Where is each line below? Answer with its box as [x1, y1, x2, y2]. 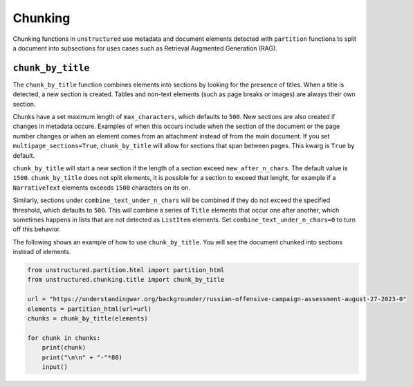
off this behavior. [12, 225, 62, 233]
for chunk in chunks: [27, 334, 101, 342]
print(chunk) [42, 343, 86, 352]
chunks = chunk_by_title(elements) [27, 315, 148, 323]
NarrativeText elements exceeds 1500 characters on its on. [12, 183, 190, 192]
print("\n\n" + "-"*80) [42, 353, 122, 361]
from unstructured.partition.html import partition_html [27, 267, 225, 274]
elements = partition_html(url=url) [27, 305, 152, 313]
